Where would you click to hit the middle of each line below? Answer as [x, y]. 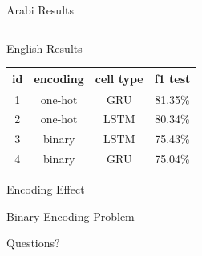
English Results [44, 48]
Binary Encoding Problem [71, 216]
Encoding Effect [46, 189]
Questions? [33, 243]
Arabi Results [40, 10]
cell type [119, 78]
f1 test [172, 78]
